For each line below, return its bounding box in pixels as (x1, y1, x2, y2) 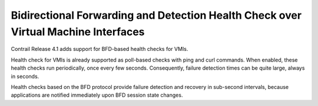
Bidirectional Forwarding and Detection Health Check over (11, 9, 302, 22)
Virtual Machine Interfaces (11, 25, 145, 38)
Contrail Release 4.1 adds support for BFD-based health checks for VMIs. (11, 46, 188, 53)
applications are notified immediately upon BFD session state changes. (11, 91, 183, 99)
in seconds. (11, 73, 39, 80)
